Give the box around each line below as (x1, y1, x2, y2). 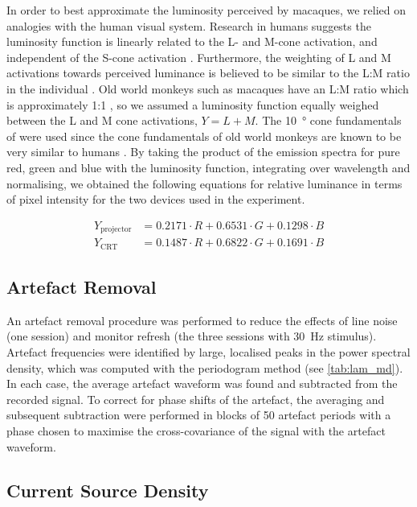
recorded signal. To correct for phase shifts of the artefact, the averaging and (6, 390, 385, 407)
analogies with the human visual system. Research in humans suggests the (6, 17, 371, 34)
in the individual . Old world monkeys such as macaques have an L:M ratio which (6, 80, 409, 97)
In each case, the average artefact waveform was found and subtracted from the (6, 375, 398, 392)
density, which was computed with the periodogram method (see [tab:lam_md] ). (6, 359, 403, 376)
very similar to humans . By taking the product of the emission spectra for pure (6, 143, 400, 160)
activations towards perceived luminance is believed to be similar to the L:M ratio (6, 64, 410, 81)
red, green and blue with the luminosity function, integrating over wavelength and (6, 159, 411, 175)
